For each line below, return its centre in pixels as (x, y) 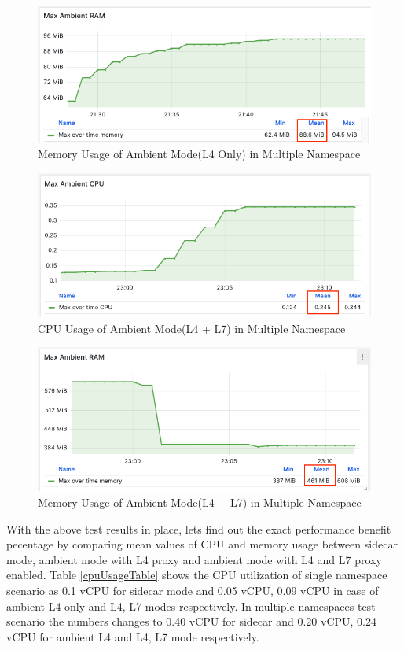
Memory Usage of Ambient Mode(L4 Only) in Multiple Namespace (199, 154)
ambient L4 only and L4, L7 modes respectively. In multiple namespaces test (191, 606)
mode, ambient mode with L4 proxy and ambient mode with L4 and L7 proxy (194, 559)
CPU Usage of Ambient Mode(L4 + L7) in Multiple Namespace (192, 328)
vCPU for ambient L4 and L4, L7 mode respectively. (133, 636)
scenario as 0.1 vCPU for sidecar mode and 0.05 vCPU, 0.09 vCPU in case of (193, 590)
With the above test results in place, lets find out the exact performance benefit (199, 528)
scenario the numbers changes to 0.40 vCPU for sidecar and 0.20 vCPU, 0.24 (192, 621)
